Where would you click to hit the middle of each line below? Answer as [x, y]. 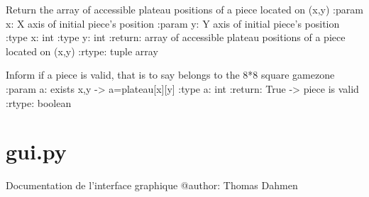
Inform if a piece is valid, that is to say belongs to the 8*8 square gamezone [170, 75]
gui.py [36, 151]
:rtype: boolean [39, 102]
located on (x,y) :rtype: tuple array [82, 51]
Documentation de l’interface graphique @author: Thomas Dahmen [152, 185]
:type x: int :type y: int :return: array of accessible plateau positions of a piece [176, 37]
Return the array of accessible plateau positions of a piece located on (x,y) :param [184, 9]
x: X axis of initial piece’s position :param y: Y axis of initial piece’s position [173, 23]
